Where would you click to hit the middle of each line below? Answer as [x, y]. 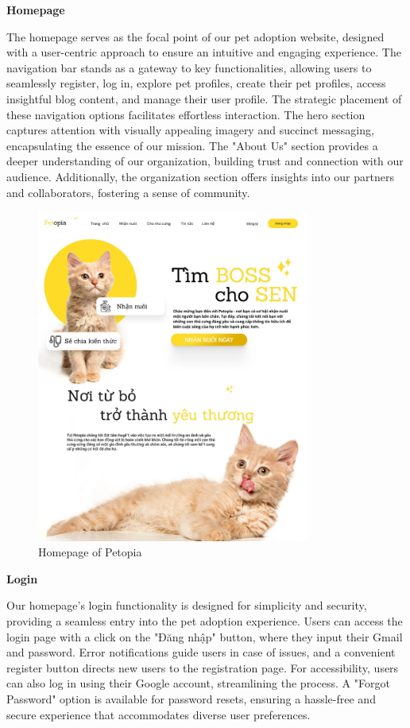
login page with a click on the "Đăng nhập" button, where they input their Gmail [205, 636]
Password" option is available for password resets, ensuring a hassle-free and [191, 698]
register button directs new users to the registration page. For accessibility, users [203, 667]
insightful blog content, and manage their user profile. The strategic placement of [204, 98]
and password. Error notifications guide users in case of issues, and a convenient [201, 652]
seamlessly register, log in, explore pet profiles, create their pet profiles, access [196, 83]
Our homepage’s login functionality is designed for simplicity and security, [187, 605]
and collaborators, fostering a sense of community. [128, 192]
